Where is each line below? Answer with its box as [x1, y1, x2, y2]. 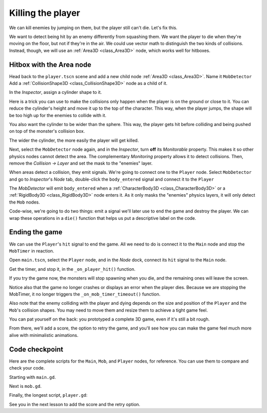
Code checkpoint [9, 345, 64, 353]
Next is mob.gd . [9, 383, 42, 389]
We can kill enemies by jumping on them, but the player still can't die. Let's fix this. [9, 25, 178, 31]
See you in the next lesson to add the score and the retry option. [9, 401, 140, 407]
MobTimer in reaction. [9, 248, 54, 254]
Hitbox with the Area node [9, 60, 91, 69]
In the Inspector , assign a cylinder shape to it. [9, 89, 102, 95]
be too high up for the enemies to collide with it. [9, 112, 106, 118]
